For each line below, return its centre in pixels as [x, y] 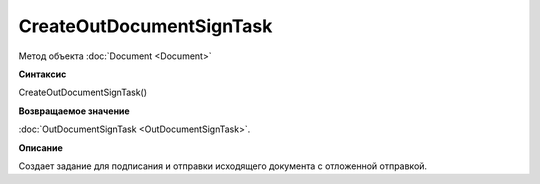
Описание [41, 147]
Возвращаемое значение [74, 111]
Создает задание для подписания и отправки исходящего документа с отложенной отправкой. [223, 166]
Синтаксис [42, 74]
